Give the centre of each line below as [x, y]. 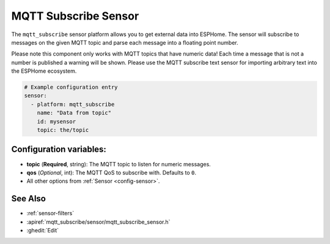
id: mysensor [57, 121]
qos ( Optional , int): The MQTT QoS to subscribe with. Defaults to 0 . [112, 172]
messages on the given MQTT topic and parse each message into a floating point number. [125, 42]
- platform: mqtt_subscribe [73, 104]
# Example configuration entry [71, 87]
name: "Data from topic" [74, 113]
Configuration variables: [59, 150]
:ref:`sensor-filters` [50, 213]
